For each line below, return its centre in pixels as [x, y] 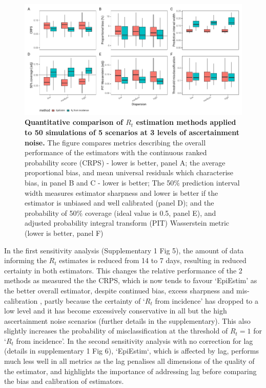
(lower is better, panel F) [64, 233]
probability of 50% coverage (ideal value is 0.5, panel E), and [120, 213]
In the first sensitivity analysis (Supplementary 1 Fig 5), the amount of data [124, 250]
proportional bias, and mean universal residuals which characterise [129, 172]
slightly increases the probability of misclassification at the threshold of [116, 331]
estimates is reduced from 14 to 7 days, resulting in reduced [153, 260]
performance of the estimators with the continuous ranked [116, 152]
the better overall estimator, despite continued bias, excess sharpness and [119, 290]
